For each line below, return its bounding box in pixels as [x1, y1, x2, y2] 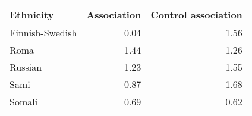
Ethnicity [10, 8, 54, 21]
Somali [10, 95, 38, 108]
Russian [10, 60, 42, 74]
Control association [150, 8, 242, 21]
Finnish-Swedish [10, 26, 77, 39]
